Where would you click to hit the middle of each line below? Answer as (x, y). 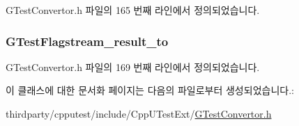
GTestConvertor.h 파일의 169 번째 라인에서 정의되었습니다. (133, 66)
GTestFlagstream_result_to (87, 41)
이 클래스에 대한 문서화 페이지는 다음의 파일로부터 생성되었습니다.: (150, 90)
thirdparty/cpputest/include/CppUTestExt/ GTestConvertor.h (139, 113)
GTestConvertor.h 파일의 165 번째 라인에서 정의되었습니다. (133, 10)
